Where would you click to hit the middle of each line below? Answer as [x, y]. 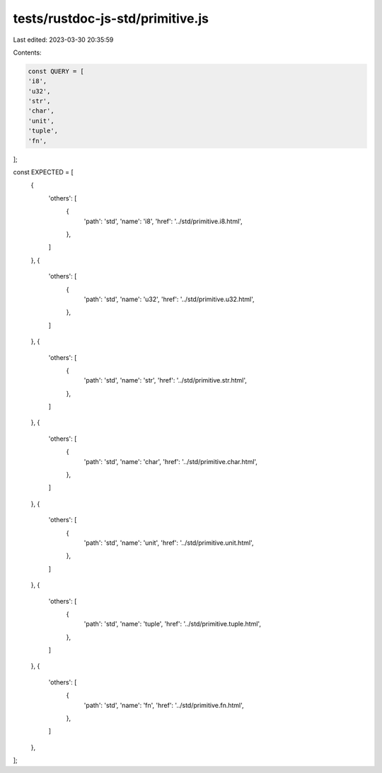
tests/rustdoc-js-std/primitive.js [111, 18]
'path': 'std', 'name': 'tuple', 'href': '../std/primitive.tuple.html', [173, 624]
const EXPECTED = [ [43, 172]
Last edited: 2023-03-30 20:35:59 [63, 40]
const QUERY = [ [56, 71]
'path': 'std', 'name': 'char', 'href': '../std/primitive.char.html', [171, 461]
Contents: [27, 52]
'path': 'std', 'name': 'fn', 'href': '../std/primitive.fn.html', [164, 705]
